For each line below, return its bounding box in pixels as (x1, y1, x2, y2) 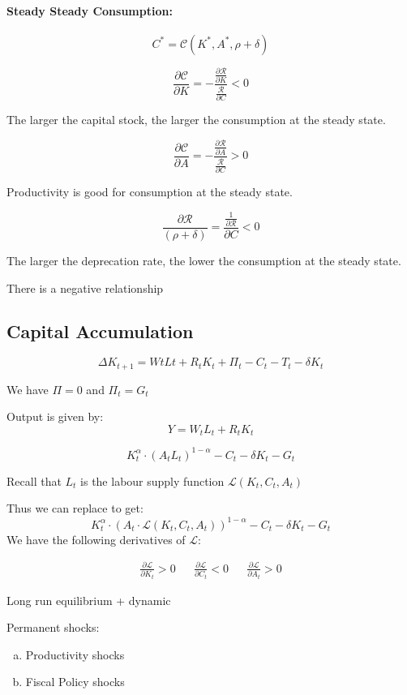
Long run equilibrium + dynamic (6, 591, 171, 608)
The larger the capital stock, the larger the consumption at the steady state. (6, 111, 386, 128)
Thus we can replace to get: (6, 500, 144, 517)
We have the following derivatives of (6, 530, 186, 547)
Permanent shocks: (6, 619, 100, 636)
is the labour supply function (80, 472, 225, 489)
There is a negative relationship (6, 279, 164, 296)
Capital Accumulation (6, 319, 194, 344)
